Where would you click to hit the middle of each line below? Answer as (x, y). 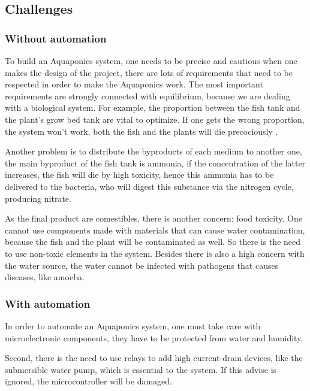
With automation (48, 303)
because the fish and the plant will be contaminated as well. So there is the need (153, 242)
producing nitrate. (38, 198)
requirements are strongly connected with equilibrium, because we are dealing (148, 96)
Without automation (56, 38)
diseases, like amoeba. (45, 277)
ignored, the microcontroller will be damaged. (89, 381)
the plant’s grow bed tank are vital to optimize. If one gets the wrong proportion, (155, 119)
